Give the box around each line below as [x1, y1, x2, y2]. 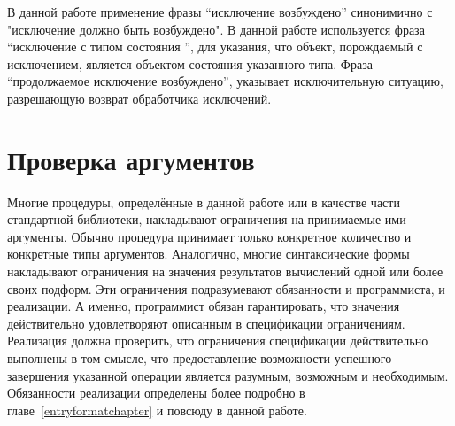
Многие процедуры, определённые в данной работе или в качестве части [7, 192, 400, 211]
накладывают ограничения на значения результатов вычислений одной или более [7, 262, 443, 281]
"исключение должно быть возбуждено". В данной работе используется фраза [7, 19, 425, 38]
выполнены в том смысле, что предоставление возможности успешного [7, 349, 392, 368]
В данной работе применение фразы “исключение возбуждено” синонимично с [7, 3, 433, 20]
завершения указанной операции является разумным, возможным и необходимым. [7, 366, 449, 384]
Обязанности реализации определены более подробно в [7, 383, 305, 402]
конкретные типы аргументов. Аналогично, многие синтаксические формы [7, 244, 410, 263]
